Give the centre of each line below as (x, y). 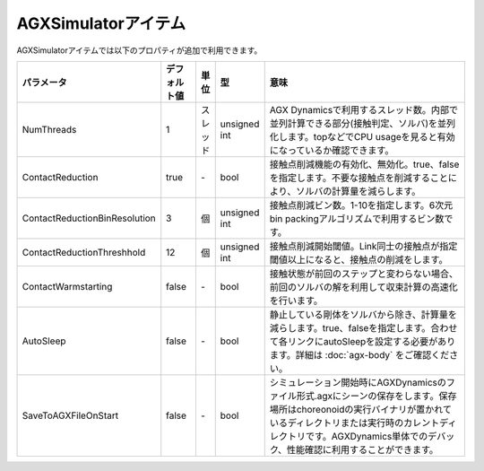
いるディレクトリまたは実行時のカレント (354, 423)
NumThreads (49, 129)
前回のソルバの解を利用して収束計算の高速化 (363, 287)
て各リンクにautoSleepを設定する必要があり (363, 341)
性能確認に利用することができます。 (363, 449)
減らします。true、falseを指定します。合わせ (363, 327)
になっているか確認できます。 (332, 150)
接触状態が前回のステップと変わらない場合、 (364, 274)
